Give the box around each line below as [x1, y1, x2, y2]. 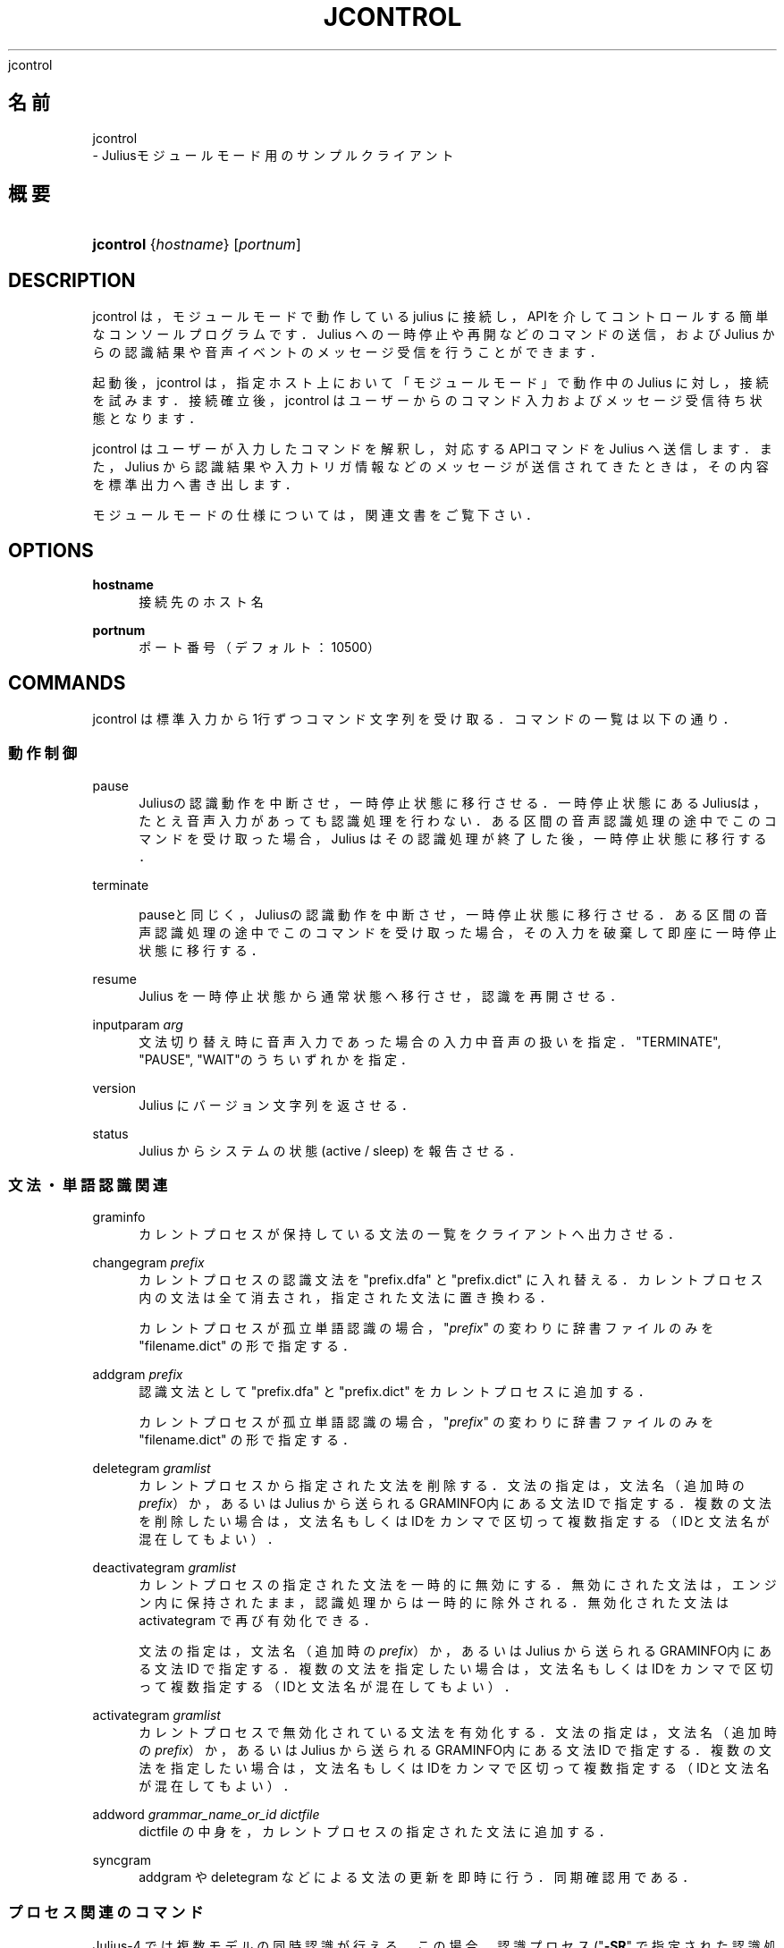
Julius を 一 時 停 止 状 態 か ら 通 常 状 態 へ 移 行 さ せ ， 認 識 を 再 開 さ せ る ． [139, 987, 623, 1004]
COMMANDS [8, 671, 126, 694]
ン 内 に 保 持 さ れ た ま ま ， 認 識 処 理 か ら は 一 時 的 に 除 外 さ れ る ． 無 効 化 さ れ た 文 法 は [139, 1595, 729, 1611]
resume [92, 970, 137, 987]
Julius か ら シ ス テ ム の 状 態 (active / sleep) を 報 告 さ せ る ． [139, 1142, 522, 1158]
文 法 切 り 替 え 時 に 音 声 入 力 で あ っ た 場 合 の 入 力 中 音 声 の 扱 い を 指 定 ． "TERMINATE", [139, 1033, 721, 1049]
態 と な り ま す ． [92, 411, 202, 427]
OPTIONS [8, 538, 94, 562]
